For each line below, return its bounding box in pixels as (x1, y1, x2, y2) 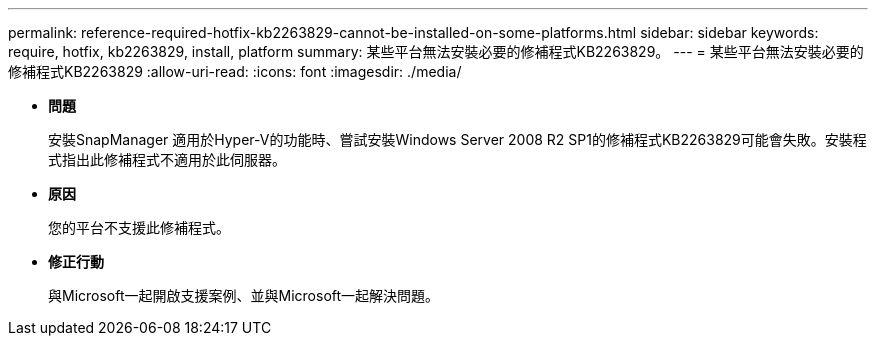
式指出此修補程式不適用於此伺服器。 (48, 151, 286, 168)
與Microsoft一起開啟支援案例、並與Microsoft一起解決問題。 (48, 287, 440, 304)
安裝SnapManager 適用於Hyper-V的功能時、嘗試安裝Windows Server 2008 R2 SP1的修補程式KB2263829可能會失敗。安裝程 (48, 131, 867, 148)
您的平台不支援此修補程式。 (48, 219, 230, 236)
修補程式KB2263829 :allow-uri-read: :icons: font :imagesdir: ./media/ (8, 63, 462, 80)
